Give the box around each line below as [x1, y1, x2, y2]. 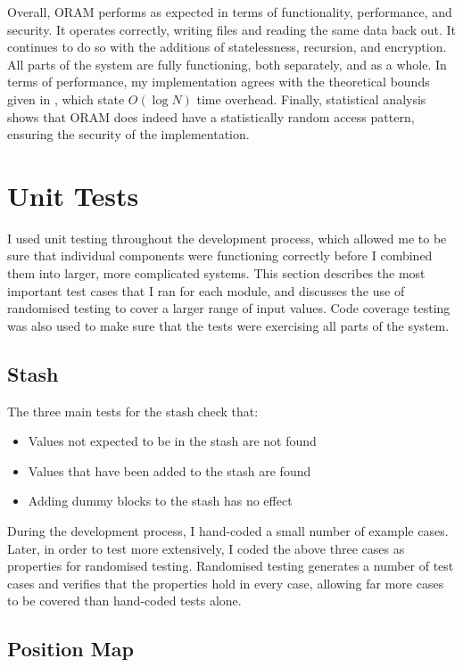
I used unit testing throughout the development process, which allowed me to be [7, 228, 447, 247]
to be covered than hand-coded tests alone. [7, 591, 242, 610]
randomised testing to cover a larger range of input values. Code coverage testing [7, 299, 451, 317]
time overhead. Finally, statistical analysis [196, 89, 426, 108]
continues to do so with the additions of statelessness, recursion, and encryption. [7, 37, 447, 56]
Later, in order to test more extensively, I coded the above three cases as [7, 539, 405, 557]
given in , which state [7, 89, 125, 108]
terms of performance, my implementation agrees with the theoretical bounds [7, 72, 430, 91]
